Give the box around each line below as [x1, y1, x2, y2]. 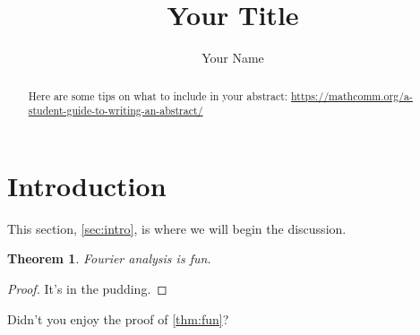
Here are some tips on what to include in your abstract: [28, 88, 288, 103]
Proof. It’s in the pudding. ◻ [7, 279, 167, 297]
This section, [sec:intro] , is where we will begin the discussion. [7, 219, 347, 237]
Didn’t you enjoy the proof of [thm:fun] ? [7, 309, 229, 328]
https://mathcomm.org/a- [291, 88, 413, 103]
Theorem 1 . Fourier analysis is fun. [7, 249, 211, 268]
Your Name [201, 48, 264, 67]
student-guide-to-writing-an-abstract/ [28, 103, 203, 118]
